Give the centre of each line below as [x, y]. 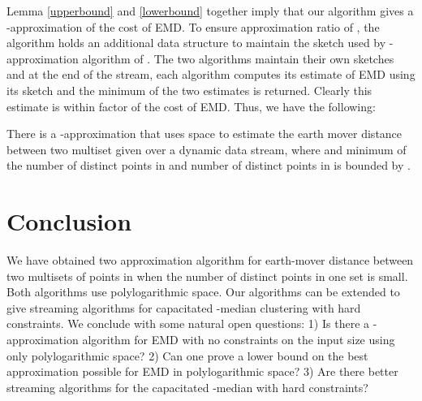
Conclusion [69, 221]
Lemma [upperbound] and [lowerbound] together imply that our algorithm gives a [210, 11]
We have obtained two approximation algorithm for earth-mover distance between [210, 260]
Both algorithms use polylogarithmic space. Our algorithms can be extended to [203, 292]
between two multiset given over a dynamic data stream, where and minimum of [207, 149]
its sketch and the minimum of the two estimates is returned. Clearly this [189, 90]
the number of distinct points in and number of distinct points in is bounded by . [209, 165]
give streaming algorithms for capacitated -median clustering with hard [184, 307]
